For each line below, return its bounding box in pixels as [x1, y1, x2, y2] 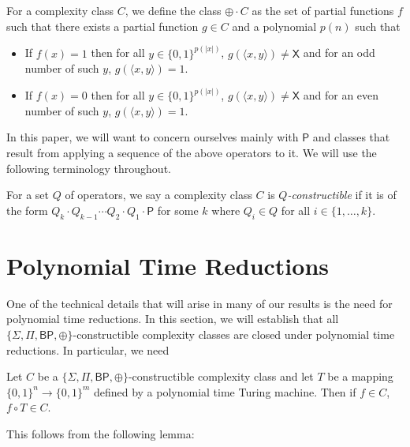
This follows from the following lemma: [6, 425, 195, 441]
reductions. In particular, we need [6, 341, 170, 358]
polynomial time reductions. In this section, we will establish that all [6, 310, 339, 327]
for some [157, 201, 199, 218]
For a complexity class [6, 2, 114, 18]
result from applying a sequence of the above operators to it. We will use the [6, 145, 377, 161]
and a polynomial [232, 17, 317, 34]
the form [6, 201, 48, 218]
